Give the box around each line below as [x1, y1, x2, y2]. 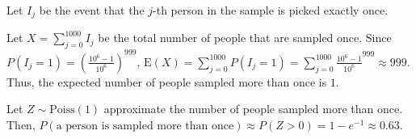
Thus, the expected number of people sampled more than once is [6, 73, 327, 90]
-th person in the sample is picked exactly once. [153, 2, 389, 18]
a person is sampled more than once [56, 120, 234, 132]
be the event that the [39, 2, 145, 18]
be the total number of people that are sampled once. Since [98, 29, 392, 46]
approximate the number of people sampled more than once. [103, 100, 403, 117]
